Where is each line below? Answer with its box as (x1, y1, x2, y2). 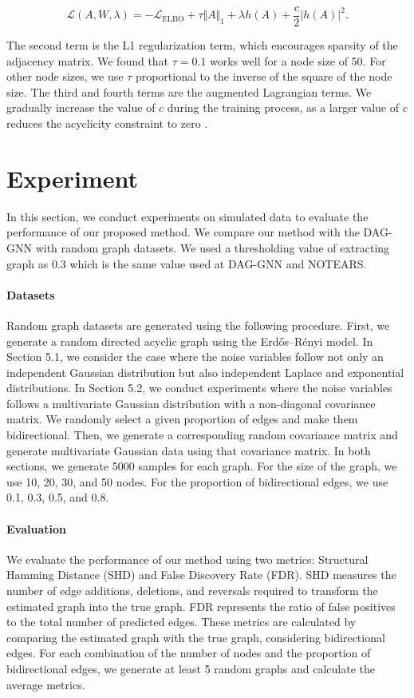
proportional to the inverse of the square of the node (135, 68, 392, 85)
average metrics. (6, 676, 85, 692)
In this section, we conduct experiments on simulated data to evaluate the (6, 208, 369, 224)
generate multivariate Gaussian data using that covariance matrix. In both (6, 442, 371, 458)
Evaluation (6, 520, 66, 537)
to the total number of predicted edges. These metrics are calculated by (6, 613, 357, 630)
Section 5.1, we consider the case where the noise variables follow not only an (6, 348, 384, 365)
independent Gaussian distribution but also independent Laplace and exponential (6, 363, 404, 380)
